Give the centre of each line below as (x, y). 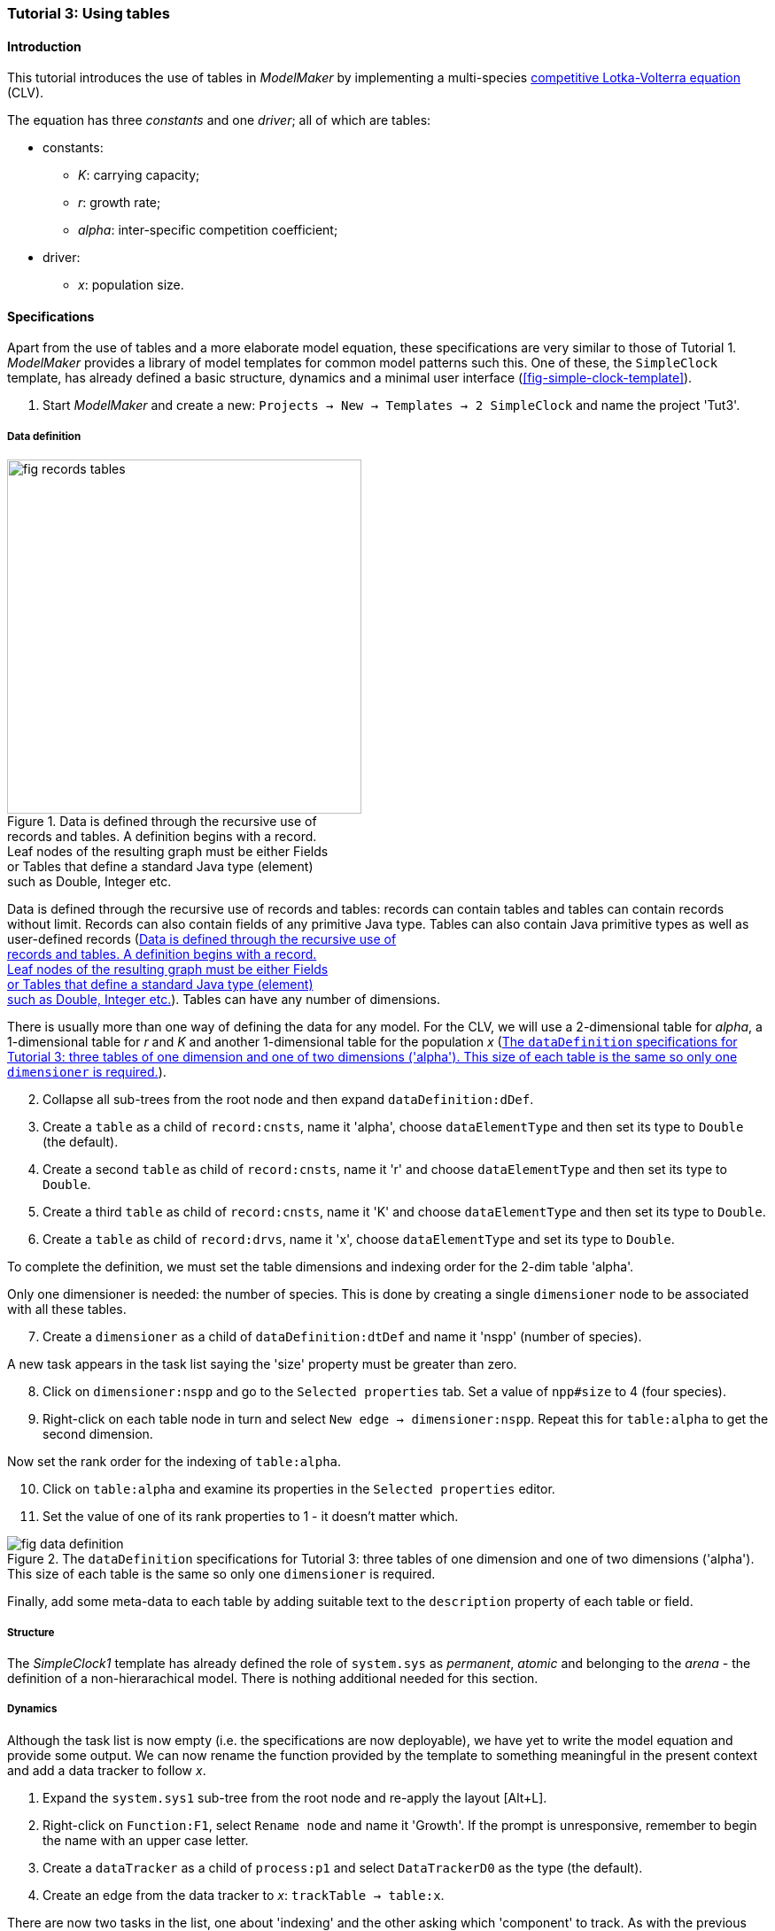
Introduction (44, 46)
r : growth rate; (120, 203)
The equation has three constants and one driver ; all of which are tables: (219, 120)
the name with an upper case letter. (146, 1840)
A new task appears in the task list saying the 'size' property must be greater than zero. (262, 1364)
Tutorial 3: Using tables (89, 13)
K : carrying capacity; (139, 175)
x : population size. (131, 285)
